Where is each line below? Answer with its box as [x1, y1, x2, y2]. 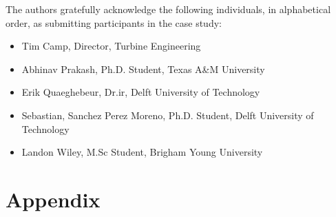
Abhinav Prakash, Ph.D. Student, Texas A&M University [21, 61, 265, 76]
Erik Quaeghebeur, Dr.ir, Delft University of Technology [21, 85, 260, 99]
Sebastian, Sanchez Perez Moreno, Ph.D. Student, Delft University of [21, 107, 314, 122]
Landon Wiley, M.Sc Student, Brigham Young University [21, 145, 263, 159]
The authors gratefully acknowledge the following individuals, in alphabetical [6, 2, 331, 16]
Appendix [6, 185, 101, 213]
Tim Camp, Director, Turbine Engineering [21, 39, 201, 53]
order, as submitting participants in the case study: [6, 15, 222, 30]
